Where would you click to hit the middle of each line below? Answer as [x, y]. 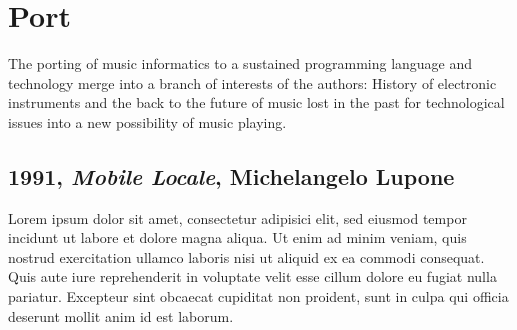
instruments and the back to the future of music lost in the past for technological [256, 102]
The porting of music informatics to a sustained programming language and [240, 63]
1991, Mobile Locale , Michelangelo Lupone [231, 175]
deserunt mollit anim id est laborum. [121, 315]
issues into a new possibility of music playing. [147, 121]
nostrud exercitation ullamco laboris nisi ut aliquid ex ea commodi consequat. [246, 256]
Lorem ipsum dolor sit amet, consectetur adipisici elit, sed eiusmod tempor [237, 217]
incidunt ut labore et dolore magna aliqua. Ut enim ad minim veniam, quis [237, 237]
